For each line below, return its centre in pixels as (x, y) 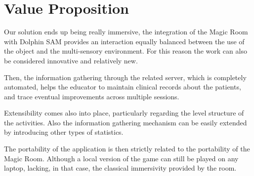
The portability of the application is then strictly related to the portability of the (127, 149)
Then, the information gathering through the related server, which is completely (125, 77)
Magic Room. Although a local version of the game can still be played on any (121, 158)
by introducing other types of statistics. (64, 132)
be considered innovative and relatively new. (71, 60)
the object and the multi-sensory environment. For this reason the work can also (126, 51)
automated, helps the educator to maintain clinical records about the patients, (123, 87)
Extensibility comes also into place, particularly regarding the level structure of (124, 113)
